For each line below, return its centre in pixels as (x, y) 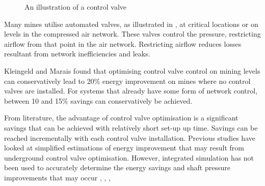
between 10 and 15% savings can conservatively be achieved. (98, 100)
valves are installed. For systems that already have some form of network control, (131, 91)
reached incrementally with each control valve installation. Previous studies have (130, 137)
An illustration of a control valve (76, 7)
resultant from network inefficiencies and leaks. (77, 54)
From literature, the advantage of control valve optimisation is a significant (121, 118)
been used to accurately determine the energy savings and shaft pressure (117, 167)
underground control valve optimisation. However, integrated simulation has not (129, 157)
